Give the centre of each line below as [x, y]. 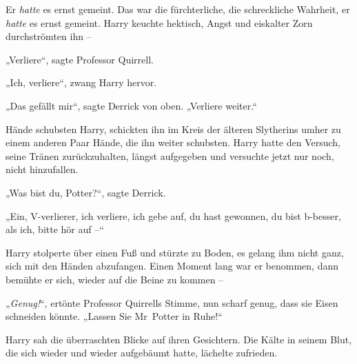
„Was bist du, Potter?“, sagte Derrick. [86, 192]
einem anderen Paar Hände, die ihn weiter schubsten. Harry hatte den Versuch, [173, 142]
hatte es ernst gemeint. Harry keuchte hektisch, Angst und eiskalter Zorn [159, 22]
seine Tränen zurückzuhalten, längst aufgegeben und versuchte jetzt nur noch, [170, 155]
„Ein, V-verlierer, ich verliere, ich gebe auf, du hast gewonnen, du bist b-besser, [173, 215]
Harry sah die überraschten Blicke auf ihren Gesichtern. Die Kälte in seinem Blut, [179, 339]
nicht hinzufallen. [42, 169]
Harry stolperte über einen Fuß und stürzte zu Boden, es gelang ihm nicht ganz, [175, 252]
